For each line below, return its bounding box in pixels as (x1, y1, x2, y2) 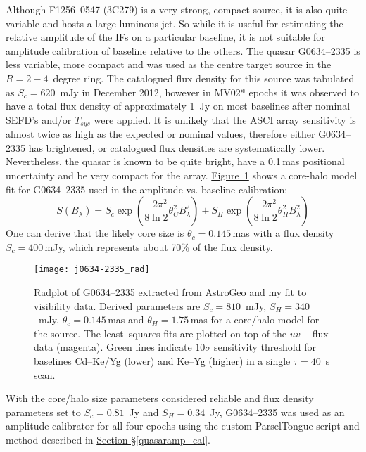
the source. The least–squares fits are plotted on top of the (34, 325, 287, 340)
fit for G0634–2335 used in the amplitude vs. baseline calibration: (6, 181, 288, 196)
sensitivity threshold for (213, 340, 316, 354)
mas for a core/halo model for (190, 312, 320, 327)
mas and (108, 312, 144, 327)
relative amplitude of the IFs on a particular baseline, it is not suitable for (6, 30, 325, 44)
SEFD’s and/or (6, 112, 72, 127)
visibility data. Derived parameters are (34, 298, 201, 313)
